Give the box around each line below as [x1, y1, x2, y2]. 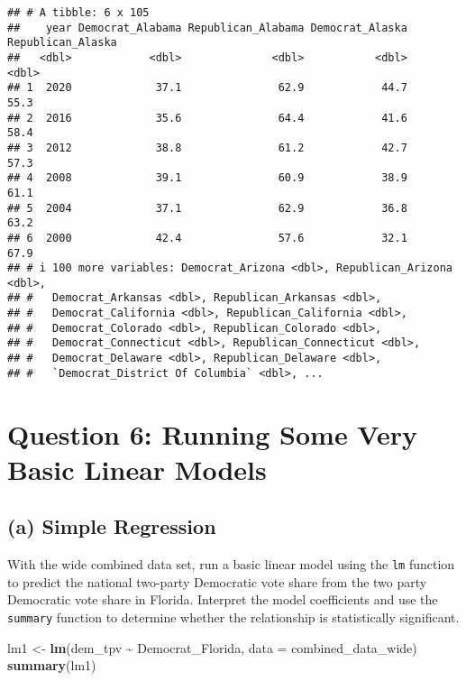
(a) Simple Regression [7, 512, 216, 540]
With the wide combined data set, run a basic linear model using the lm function [7, 555, 455, 574]
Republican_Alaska [7, 36, 117, 50]
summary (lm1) [7, 656, 96, 675]
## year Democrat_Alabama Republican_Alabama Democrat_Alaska [7, 21, 407, 34]
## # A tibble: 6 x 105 [7, 6, 150, 19]
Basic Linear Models [7, 450, 267, 487]
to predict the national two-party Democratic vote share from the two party [7, 572, 427, 591]
